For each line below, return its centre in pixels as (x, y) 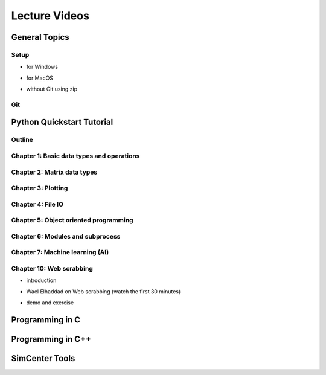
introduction (41, 280)
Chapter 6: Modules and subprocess (66, 236)
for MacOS (40, 78)
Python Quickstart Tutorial (62, 122)
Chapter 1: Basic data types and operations (75, 156)
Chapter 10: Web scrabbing (52, 268)
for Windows (42, 67)
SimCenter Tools (43, 358)
